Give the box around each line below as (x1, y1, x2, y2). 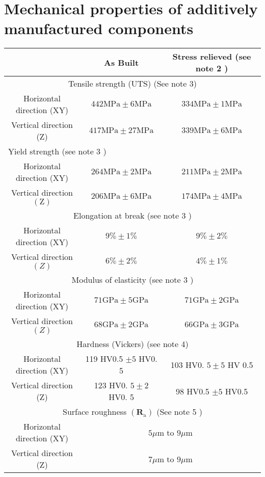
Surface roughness (63, 406, 127, 418)
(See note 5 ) (156, 406, 202, 418)
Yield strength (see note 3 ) (8, 145, 107, 157)
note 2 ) (195, 62, 228, 74)
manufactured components (4, 18, 194, 39)
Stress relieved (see (172, 50, 251, 63)
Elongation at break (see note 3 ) (73, 209, 192, 222)
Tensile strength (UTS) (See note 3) (68, 77, 197, 90)
